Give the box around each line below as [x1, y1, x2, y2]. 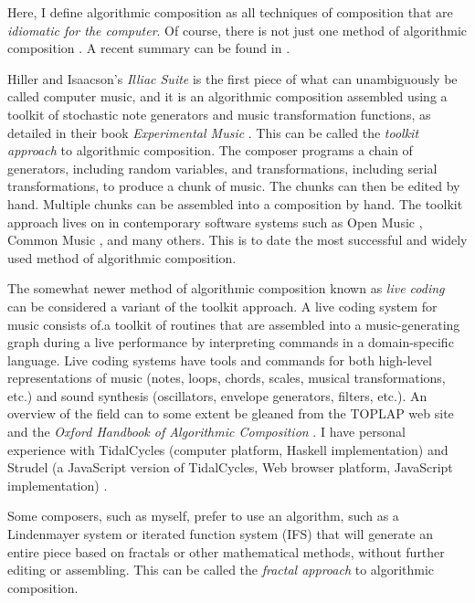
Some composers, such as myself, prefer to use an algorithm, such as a [7, 506, 399, 525]
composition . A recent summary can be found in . [7, 38, 290, 58]
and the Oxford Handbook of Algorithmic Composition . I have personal [7, 422, 406, 441]
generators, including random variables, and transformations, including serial [7, 158, 438, 177]
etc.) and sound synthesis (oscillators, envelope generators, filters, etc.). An [7, 386, 427, 405]
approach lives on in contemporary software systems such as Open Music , [7, 212, 423, 231]
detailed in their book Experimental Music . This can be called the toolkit [7, 122, 419, 142]
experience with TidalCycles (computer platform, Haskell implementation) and [7, 439, 449, 459]
